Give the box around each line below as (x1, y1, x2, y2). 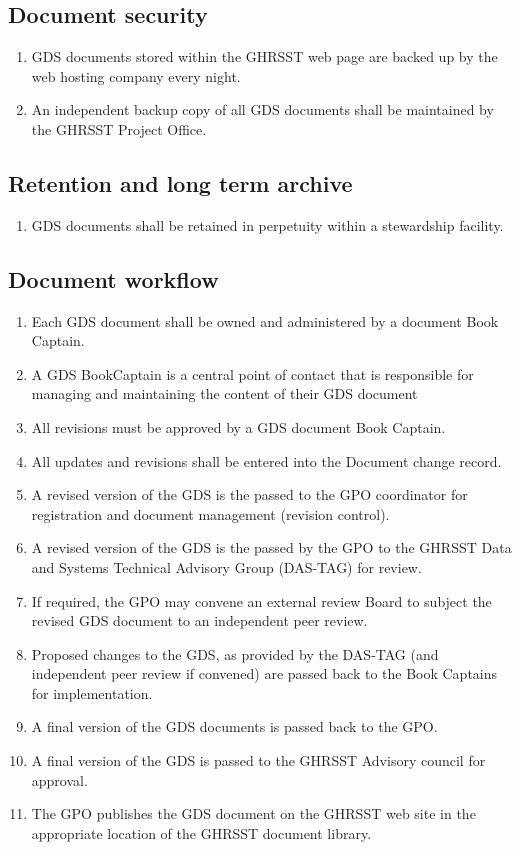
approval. (31, 769, 88, 790)
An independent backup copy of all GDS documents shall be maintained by (31, 99, 494, 120)
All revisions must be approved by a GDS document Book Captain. (31, 416, 446, 437)
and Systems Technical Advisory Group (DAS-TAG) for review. (31, 556, 422, 577)
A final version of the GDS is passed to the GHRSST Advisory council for (31, 750, 486, 771)
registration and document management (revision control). (31, 503, 390, 524)
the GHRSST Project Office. (31, 118, 207, 139)
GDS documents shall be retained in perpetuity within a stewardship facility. (31, 214, 504, 235)
